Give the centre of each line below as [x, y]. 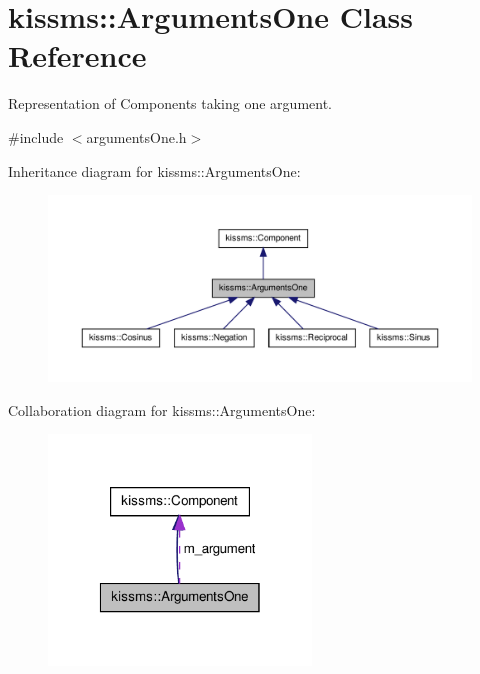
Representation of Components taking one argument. [170, 103]
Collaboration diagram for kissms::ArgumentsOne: [162, 409]
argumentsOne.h [136, 136]
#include [36, 136]
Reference [77, 55]
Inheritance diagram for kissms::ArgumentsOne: [154, 170]
